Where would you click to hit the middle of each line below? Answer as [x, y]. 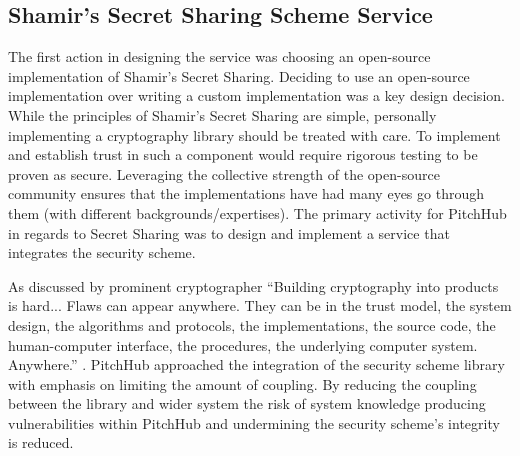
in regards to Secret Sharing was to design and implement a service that [229, 232]
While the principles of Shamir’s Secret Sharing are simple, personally [222, 114]
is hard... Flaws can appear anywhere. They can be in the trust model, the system [260, 305]
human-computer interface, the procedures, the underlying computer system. [243, 344]
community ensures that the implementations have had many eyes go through [246, 193]
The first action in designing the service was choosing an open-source [219, 56]
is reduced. [41, 442]
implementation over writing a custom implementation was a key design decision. [256, 95]
